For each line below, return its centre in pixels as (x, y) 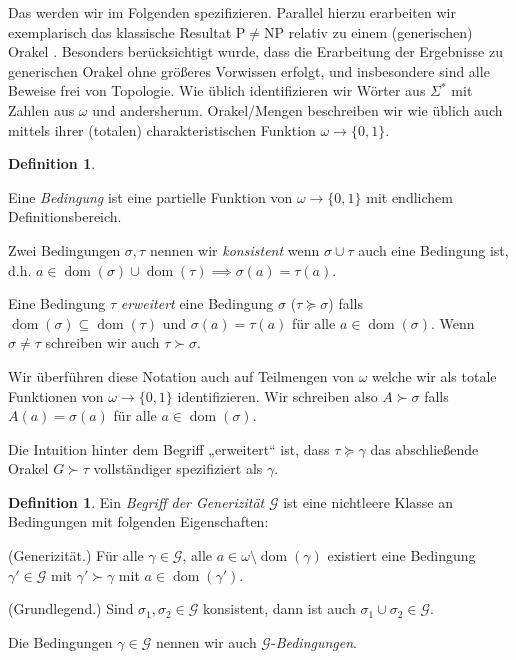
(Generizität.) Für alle (76, 555)
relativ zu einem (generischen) (380, 31)
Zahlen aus (41, 109)
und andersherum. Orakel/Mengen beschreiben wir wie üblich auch (297, 109)
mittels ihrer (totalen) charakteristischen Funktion (162, 129)
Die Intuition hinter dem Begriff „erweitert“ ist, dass (169, 448)
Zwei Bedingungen (64, 249)
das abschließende (424, 448)
